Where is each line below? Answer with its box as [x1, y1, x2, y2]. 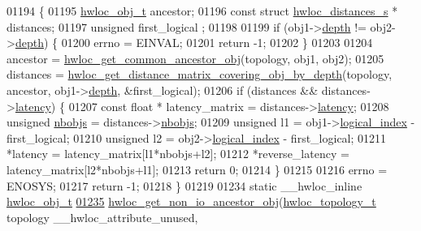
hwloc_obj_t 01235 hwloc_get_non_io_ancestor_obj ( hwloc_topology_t [7, 193, 376, 210]
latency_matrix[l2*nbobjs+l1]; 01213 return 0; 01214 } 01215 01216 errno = [7, 160, 388, 178]
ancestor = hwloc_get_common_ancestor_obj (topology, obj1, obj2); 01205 [7, 49, 384, 66]
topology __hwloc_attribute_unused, [7, 208, 198, 225]
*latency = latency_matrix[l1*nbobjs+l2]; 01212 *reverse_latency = [7, 145, 349, 162]
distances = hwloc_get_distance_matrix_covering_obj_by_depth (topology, [7, 66, 393, 83]
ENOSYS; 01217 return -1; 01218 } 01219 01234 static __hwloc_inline [7, 177, 362, 194]
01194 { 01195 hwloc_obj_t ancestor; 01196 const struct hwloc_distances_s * [7, 2, 398, 19]
